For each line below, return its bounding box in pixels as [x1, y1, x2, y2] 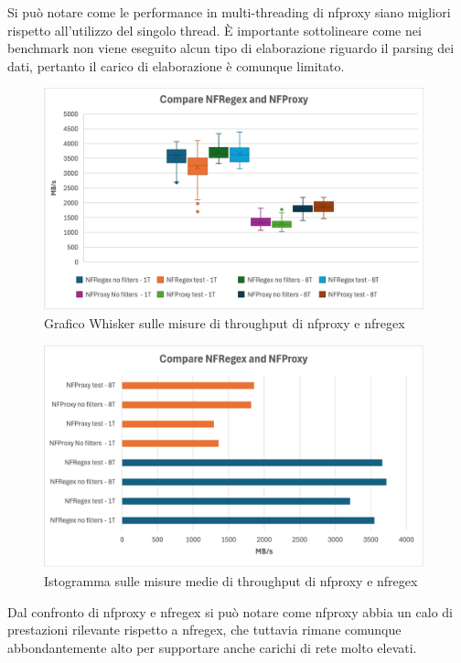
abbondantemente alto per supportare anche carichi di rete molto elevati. [7, 637, 417, 657]
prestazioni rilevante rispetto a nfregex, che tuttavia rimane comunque [7, 620, 402, 639]
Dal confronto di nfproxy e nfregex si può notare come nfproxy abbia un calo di [7, 602, 454, 621]
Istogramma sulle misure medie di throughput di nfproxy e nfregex [44, 572, 418, 591]
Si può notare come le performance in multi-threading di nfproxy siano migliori [7, 3, 451, 21]
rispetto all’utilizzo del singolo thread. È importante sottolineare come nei [7, 20, 422, 39]
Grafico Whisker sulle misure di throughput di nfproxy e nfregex [44, 313, 405, 332]
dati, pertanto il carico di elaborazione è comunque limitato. [7, 56, 345, 75]
